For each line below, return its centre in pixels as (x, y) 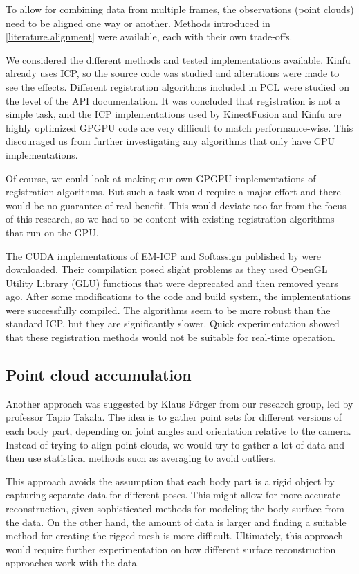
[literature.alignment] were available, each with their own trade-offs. (149, 36)
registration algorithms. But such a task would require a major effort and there (173, 192)
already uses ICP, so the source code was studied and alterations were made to (173, 73)
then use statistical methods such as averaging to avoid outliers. (141, 458)
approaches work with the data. (73, 563)
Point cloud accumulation (99, 375)
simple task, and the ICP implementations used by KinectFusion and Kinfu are (174, 114)
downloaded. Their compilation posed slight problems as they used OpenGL (167, 269)
